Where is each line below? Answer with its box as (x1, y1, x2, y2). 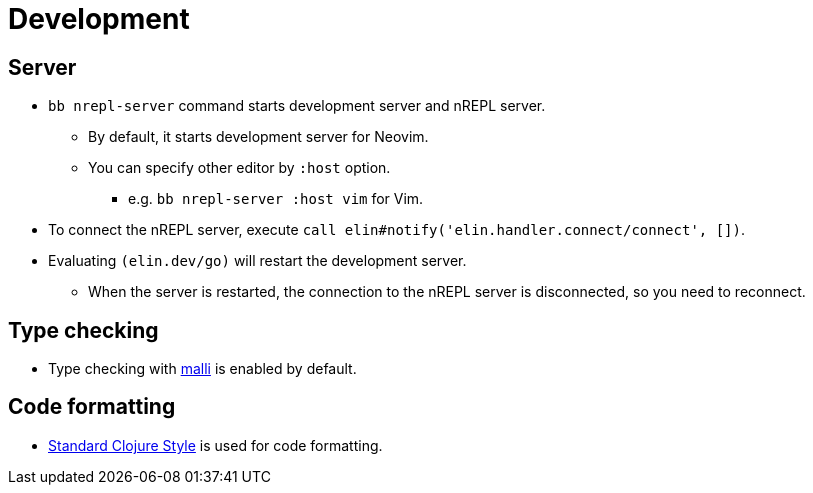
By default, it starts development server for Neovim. (88, 128, 429, 146)
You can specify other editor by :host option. (88, 159, 391, 177)
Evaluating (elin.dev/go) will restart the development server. (48, 252, 467, 270)
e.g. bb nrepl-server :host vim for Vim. (128, 190, 424, 208)
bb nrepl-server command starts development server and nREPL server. (48, 97, 546, 115)
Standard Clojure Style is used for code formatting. (48, 436, 383, 454)
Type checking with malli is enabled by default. (48, 360, 357, 378)
